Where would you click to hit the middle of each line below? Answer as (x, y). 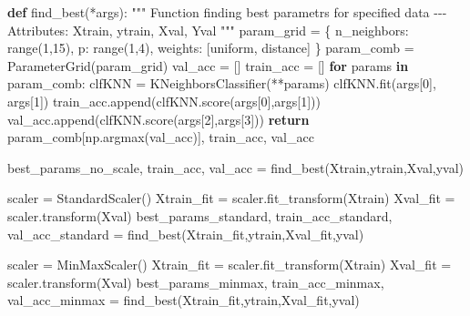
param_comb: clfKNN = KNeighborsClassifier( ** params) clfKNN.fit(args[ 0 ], (222, 83)
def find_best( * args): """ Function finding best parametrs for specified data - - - (227, 12)
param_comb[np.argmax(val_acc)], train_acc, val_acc (161, 137)
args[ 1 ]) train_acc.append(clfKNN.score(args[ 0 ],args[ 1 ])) (164, 101)
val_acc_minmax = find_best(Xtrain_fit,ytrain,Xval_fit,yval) (184, 300)
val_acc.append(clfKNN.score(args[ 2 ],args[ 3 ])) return (158, 119)
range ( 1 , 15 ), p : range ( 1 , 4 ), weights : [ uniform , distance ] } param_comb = (211, 48)
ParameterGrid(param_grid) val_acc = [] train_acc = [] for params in (208, 65)
